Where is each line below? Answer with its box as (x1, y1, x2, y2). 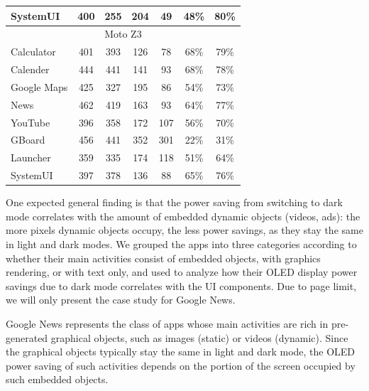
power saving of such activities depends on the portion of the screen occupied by (6, 358, 356, 373)
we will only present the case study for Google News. (6, 292, 236, 307)
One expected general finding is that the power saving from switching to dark (6, 195, 343, 210)
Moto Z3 (104, 26, 142, 41)
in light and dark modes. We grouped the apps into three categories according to (6, 236, 357, 251)
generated (6, 330, 48, 345)
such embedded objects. (6, 372, 109, 387)
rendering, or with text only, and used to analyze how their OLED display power (6, 264, 358, 279)
